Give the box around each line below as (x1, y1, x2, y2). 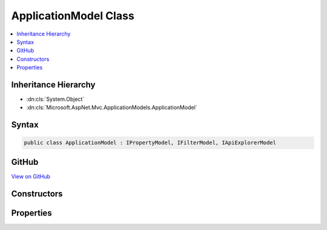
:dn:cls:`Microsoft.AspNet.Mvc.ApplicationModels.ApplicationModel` (26, 104, 197, 111)
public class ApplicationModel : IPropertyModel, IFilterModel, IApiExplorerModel (24, 139, 277, 146)
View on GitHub (11, 173, 51, 180)
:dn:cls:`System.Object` (26, 95, 85, 103)
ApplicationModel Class (11, 9, 134, 22)
